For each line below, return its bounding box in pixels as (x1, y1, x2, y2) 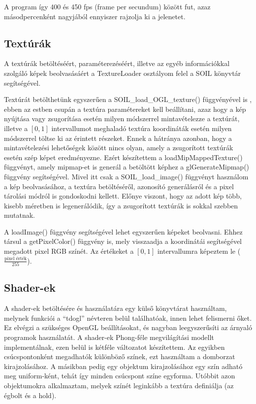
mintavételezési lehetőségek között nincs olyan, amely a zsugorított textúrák (4, 142, 233, 153)
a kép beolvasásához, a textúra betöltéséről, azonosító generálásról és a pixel (4, 181, 234, 191)
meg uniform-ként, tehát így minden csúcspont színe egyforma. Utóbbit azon (4, 370, 235, 381)
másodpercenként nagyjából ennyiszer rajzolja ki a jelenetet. (4, 11, 186, 21)
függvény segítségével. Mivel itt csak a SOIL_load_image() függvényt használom (4, 171, 249, 181)
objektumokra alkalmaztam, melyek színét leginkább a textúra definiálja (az (4, 380, 234, 390)
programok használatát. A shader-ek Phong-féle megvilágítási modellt (4, 332, 214, 342)
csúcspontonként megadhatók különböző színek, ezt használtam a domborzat (4, 351, 235, 362)
